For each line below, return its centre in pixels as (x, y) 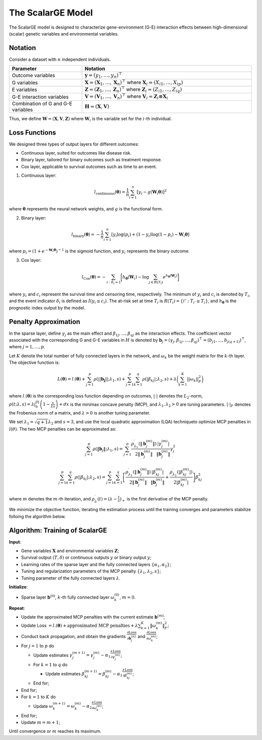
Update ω (43, 706)
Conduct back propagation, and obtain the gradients (74, 636)
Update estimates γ (53, 655)
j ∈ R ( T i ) (156, 283)
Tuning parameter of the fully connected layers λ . (71, 578)
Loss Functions (33, 132)
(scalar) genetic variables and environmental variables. (64, 34)
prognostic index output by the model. (47, 308)
